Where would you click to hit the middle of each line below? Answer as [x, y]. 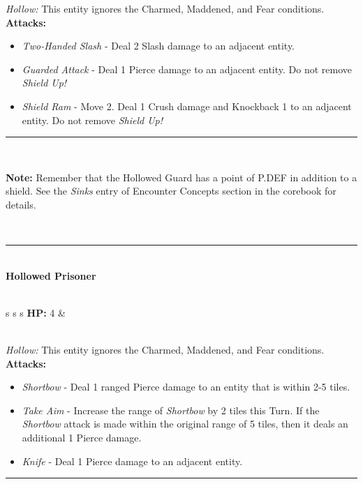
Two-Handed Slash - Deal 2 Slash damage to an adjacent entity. [158, 46]
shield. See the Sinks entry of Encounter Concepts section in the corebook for [171, 191]
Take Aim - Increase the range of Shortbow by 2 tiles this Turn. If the [171, 410]
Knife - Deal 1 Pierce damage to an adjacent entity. [132, 461]
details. [21, 204]
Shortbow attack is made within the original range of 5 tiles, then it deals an [185, 424]
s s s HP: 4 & [36, 312]
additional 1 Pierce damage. [82, 438]
